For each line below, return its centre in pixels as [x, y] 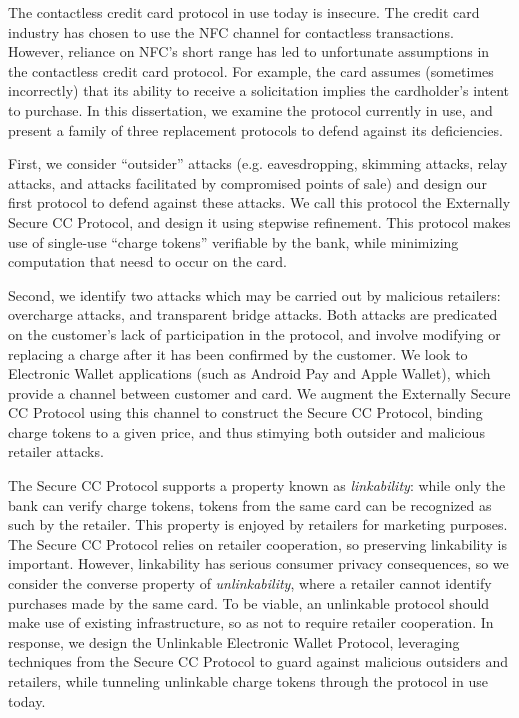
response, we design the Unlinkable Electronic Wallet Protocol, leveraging [234, 641]
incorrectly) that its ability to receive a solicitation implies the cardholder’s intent [259, 90]
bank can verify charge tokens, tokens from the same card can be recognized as [250, 504]
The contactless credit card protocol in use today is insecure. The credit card [244, 12]
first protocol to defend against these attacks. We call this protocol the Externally [259, 202]
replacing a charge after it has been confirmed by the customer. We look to [238, 353]
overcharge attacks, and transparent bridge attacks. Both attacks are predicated [253, 314]
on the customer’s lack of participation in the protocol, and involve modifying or [254, 333]
